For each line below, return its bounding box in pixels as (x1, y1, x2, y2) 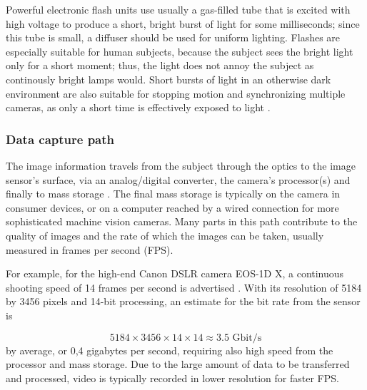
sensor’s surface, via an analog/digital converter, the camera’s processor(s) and (6, 172, 351, 187)
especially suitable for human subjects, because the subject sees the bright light (6, 43, 353, 58)
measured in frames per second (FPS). (6, 242, 174, 257)
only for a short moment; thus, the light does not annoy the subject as (6, 58, 314, 73)
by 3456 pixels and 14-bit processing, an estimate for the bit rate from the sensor (6, 294, 361, 309)
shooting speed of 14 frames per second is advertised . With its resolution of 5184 (6, 279, 362, 294)
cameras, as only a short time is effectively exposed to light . (6, 100, 271, 115)
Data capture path (6, 130, 115, 148)
